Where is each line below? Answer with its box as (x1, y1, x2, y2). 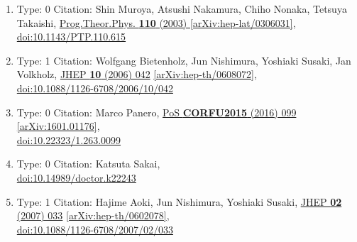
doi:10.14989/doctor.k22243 (16, 170, 136, 185)
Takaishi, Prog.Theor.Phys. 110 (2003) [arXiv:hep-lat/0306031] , (16, 15, 296, 30)
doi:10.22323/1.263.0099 (16, 132, 121, 147)
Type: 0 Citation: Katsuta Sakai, (16, 156, 160, 171)
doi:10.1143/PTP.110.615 (16, 29, 126, 44)
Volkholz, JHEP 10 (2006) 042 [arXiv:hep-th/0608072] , (16, 67, 257, 82)
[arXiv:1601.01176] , (16, 119, 100, 133)
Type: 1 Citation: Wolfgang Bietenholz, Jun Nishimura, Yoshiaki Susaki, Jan (16, 53, 351, 67)
